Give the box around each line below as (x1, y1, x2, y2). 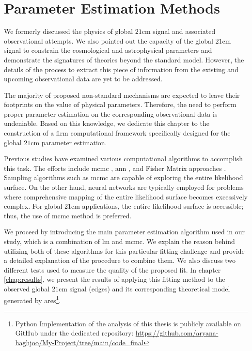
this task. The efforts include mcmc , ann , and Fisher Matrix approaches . (4, 163, 226, 173)
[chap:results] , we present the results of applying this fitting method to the (4, 274, 225, 284)
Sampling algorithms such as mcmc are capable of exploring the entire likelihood (4, 172, 243, 183)
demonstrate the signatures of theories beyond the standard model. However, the (4, 54, 244, 64)
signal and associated (153, 26, 216, 36)
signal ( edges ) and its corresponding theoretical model (69, 283, 230, 293)
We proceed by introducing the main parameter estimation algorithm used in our (4, 227, 245, 237)
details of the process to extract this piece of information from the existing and (4, 64, 238, 74)
